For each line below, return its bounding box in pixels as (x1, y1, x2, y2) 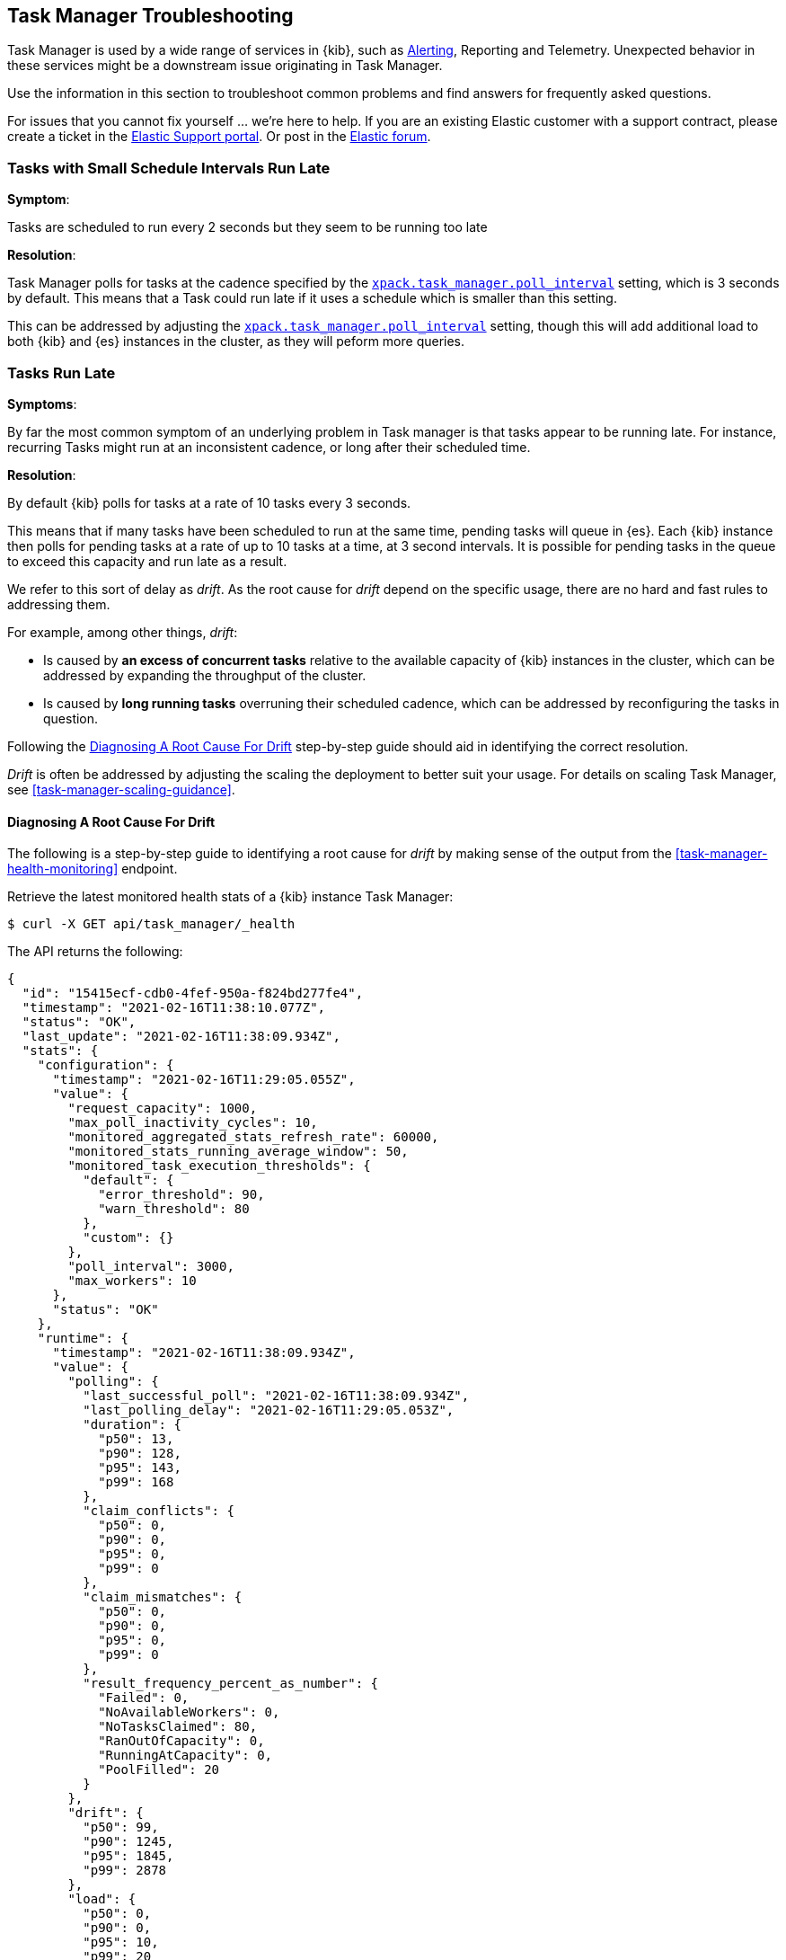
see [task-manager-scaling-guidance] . (7, 781, 235, 797)
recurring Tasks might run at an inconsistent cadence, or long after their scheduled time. (7, 439, 531, 455)
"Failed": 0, (98, 1690, 190, 1706)
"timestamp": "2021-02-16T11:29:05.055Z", (52, 1072, 356, 1087)
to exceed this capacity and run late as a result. (7, 553, 287, 569)
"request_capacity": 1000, (67, 1101, 258, 1116)
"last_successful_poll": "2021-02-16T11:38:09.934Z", (83, 1388, 470, 1404)
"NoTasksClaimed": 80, (98, 1719, 258, 1734)
